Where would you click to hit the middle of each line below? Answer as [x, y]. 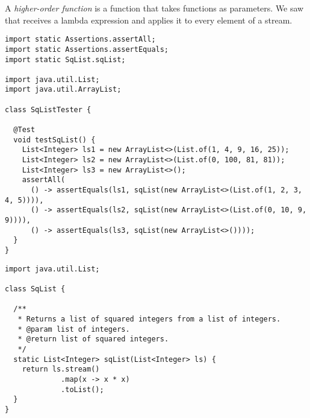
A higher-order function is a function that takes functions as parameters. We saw [154, 8]
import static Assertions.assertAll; [80, 40]
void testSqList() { [54, 140]
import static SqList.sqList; [65, 59]
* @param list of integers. [74, 329]
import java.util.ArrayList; [63, 90]
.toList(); [82, 389]
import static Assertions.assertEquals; [87, 49]
